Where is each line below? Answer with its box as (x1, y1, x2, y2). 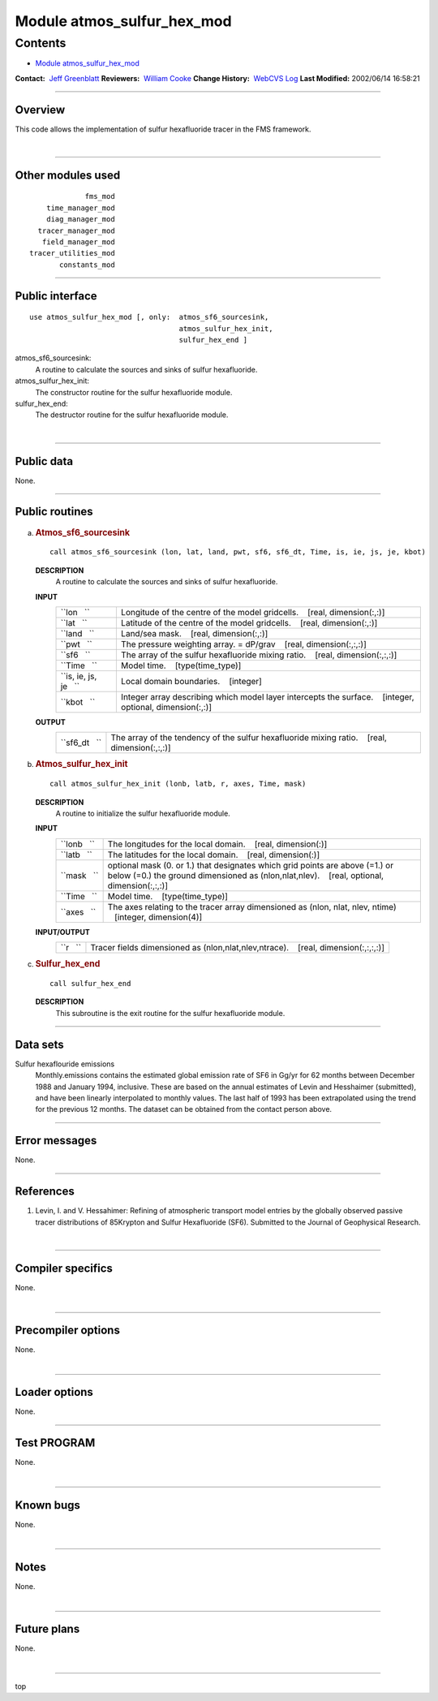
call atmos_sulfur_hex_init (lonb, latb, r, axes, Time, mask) (49, 779, 307, 789)
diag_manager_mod (45, 215, 115, 224)
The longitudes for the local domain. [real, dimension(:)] (107, 838, 328, 850)
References (15, 1185, 75, 1199)
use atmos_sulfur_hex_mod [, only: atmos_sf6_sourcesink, (29, 312, 269, 322)
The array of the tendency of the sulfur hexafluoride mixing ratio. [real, (110, 732, 387, 743)
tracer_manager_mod (37, 226, 115, 235)
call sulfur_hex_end (49, 979, 131, 988)
